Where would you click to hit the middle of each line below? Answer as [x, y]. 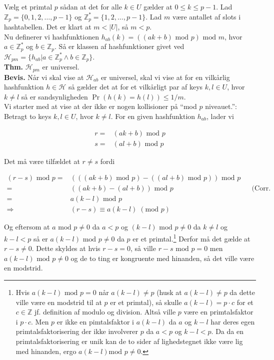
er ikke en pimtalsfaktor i [95, 321]
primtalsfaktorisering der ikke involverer [77, 331]
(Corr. [261, 189]
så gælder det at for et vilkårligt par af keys [135, 87]
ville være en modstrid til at [59, 302]
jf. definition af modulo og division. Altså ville [105, 312]
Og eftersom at [27, 227]
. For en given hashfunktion [153, 116]
